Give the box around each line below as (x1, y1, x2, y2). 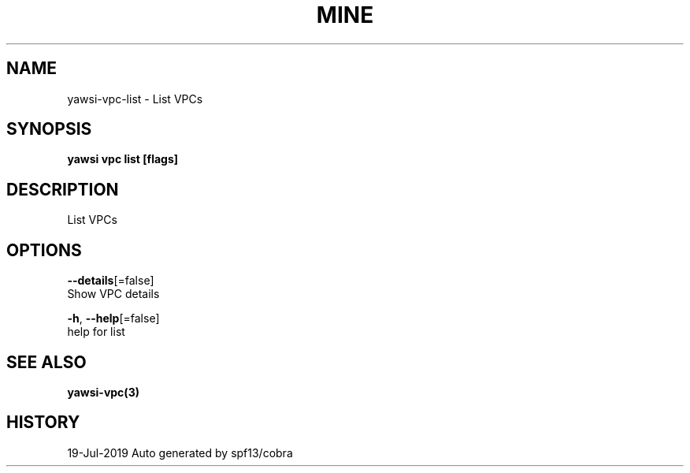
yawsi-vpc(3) (67, 385, 139, 399)
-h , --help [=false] (67, 311, 160, 326)
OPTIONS (6, 240, 82, 260)
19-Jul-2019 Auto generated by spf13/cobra (67, 445, 293, 460)
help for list (67, 325, 125, 339)
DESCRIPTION (6, 179, 119, 199)
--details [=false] (67, 274, 154, 288)
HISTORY (6, 412, 80, 433)
